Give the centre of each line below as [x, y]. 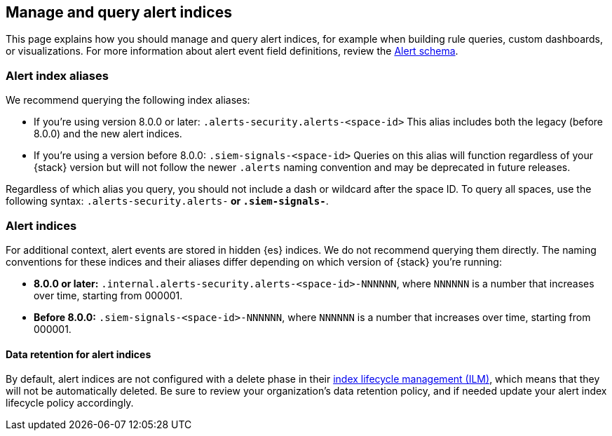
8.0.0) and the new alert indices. [108, 134]
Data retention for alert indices [79, 354]
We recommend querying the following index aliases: [128, 100]
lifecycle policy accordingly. [70, 403]
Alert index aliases [57, 75]
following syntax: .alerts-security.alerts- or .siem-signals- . [167, 201]
